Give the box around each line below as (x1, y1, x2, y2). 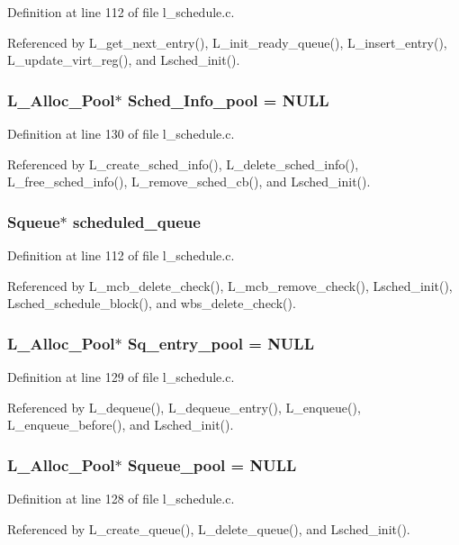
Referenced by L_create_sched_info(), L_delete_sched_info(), (7, 154, 359, 173)
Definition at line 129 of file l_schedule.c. (7, 368, 235, 386)
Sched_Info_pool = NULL (128, 88, 329, 111)
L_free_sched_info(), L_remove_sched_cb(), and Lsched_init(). (7, 172, 371, 191)
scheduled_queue (73, 210, 201, 232)
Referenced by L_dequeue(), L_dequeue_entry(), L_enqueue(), (7, 397, 361, 416)
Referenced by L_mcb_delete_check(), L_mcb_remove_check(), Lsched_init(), (7, 276, 453, 295)
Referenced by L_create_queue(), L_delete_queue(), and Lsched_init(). (7, 519, 410, 538)
